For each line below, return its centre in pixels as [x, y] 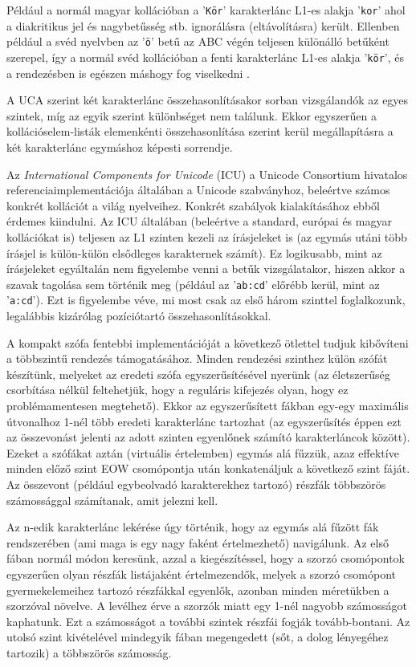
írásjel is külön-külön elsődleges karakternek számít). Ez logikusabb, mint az [194, 252]
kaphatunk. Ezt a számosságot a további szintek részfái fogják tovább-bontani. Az [208, 621]
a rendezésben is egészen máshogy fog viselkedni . [128, 73]
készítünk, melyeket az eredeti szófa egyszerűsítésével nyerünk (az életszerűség [198, 374]
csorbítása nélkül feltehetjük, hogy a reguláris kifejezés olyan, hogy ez [177, 390]
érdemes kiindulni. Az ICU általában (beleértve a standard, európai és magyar [199, 221]
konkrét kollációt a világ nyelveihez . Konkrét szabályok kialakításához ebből [193, 205]
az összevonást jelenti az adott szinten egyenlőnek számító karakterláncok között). [208, 437]
